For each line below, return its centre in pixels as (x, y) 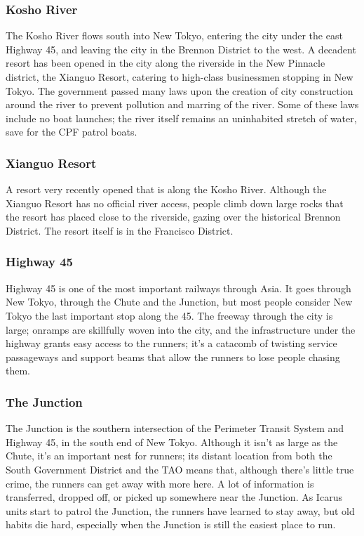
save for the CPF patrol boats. (72, 132)
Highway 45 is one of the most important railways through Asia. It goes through (178, 288)
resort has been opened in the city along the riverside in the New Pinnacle (166, 63)
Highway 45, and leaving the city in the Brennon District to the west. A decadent (181, 49)
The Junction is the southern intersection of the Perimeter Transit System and (175, 428)
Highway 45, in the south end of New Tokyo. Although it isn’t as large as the (172, 442)
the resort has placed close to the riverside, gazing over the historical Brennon (173, 217)
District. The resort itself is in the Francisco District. (120, 230)
